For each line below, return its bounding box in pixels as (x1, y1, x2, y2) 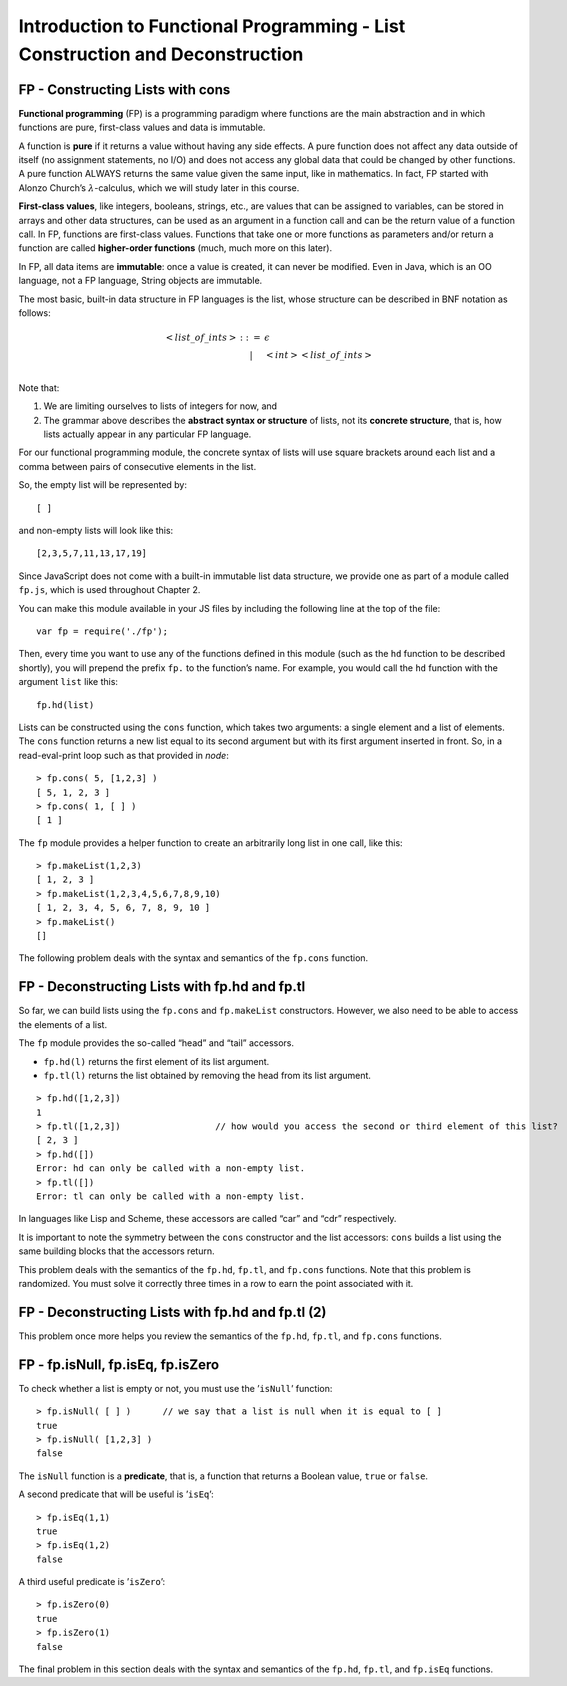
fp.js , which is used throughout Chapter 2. (18, 584, 201, 596)
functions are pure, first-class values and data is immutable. (18, 121, 266, 134)
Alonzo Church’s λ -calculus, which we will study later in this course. (18, 181, 300, 194)
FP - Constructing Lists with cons (18, 81, 231, 98)
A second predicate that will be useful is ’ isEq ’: (18, 1488, 214, 1500)
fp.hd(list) (36, 699, 95, 710)
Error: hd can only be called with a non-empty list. (36, 1163, 305, 1174)
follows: (18, 306, 51, 319)
